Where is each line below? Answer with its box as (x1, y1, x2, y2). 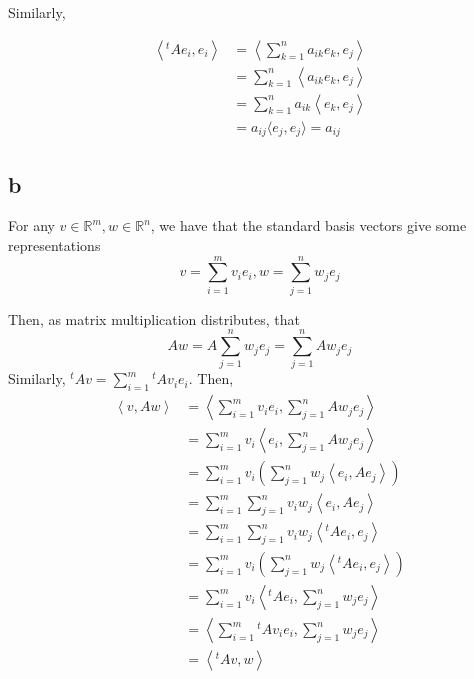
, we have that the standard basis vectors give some (150, 215, 467, 236)
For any (8, 215, 55, 236)
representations (8, 234, 101, 255)
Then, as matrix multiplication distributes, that (8, 308, 301, 329)
